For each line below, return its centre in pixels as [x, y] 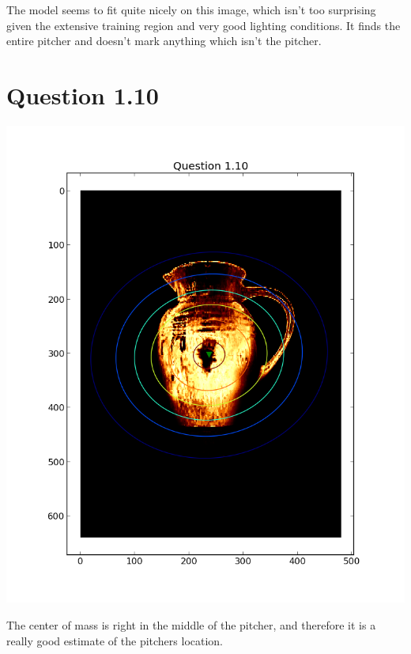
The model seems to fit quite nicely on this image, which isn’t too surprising [191, 9]
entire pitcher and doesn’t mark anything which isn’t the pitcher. [164, 41]
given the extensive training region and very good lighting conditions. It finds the [204, 25]
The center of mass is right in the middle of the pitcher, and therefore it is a [191, 624]
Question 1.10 [83, 95]
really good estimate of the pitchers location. [115, 640]
